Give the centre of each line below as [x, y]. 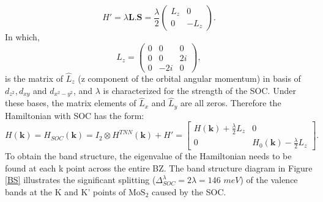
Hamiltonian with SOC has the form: [75, 115]
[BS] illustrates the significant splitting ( [80, 180]
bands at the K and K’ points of [65, 191]
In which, [22, 37]
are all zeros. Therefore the [231, 103]
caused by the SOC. [189, 191]
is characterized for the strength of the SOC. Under [199, 90]
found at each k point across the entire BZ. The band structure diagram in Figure [159, 168]
